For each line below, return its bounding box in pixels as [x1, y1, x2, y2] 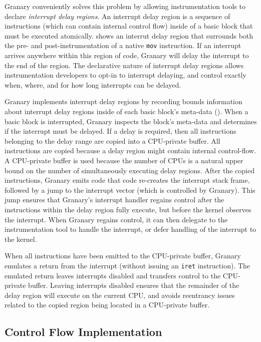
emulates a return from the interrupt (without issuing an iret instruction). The [5, 260, 250, 270]
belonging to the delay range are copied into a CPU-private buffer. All [5, 135, 220, 146]
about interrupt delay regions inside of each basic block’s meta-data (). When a [5, 106, 248, 116]
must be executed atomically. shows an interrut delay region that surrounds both [5, 30, 253, 41]
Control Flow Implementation [5, 324, 162, 339]
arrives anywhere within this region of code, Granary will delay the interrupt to [5, 50, 249, 61]
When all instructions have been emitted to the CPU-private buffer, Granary [5, 250, 241, 261]
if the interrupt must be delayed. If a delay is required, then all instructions [5, 126, 236, 136]
